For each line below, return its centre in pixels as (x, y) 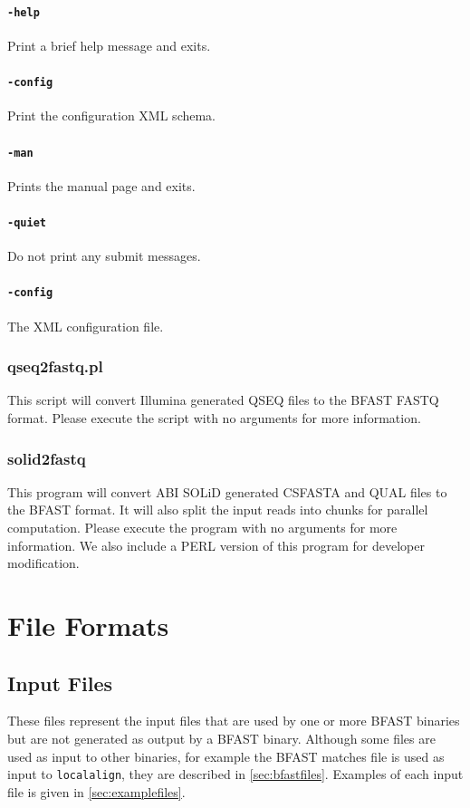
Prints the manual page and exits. (101, 185)
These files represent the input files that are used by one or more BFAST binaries (234, 721)
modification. (43, 563)
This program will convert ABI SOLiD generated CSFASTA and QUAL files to (227, 491)
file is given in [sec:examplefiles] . (96, 791)
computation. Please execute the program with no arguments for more (202, 528)
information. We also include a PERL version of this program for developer (216, 545)
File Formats (88, 625)
